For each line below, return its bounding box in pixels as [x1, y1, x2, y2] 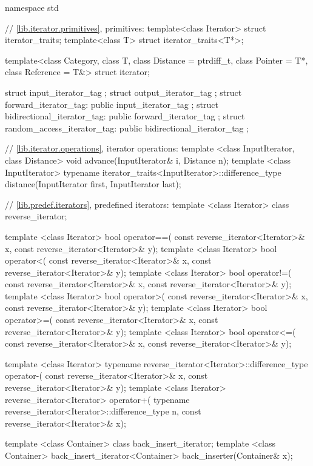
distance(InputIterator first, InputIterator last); [5, 178, 181, 190]
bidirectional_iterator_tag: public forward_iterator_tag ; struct [5, 110, 245, 122]
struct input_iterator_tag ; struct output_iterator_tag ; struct [5, 85, 242, 98]
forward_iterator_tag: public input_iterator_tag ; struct [5, 98, 218, 110]
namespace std [5, 1, 59, 13]
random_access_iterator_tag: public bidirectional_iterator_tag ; [5, 121, 249, 134]
